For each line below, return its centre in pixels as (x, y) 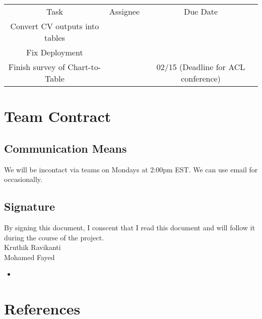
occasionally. (23, 179)
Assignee (124, 11)
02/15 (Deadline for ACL (201, 67)
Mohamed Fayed (29, 257)
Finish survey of (37, 67)
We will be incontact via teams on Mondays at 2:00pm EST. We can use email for (131, 169)
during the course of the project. (54, 237)
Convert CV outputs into (55, 26)
